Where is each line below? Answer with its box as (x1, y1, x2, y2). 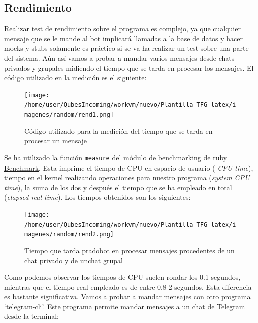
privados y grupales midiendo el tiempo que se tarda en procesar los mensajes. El (4, 62, 254, 73)
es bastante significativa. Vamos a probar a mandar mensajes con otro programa (4, 291, 251, 302)
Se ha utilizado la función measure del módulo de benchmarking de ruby (4, 152, 227, 163)
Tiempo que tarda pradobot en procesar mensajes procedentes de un (24, 245, 235, 255)
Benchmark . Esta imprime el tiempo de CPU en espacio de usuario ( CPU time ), (4, 162, 253, 173)
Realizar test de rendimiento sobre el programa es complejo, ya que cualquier (4, 23, 241, 34)
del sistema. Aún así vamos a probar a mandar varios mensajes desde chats (4, 52, 235, 63)
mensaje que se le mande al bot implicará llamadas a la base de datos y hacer (4, 33, 243, 43)
